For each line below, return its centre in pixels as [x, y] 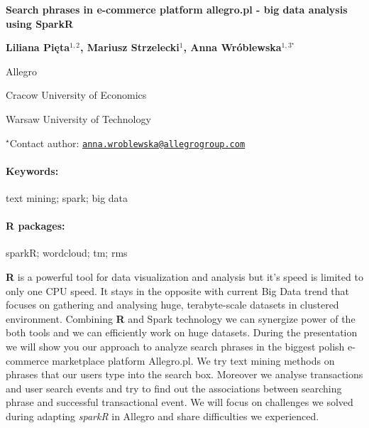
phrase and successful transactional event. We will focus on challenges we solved [180, 402]
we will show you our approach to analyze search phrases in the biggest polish [175, 346]
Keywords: [32, 170]
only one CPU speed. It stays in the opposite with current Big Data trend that [178, 290]
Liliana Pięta [38, 47]
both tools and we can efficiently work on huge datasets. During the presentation [182, 332]
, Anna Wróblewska [232, 47]
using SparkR [40, 23]
